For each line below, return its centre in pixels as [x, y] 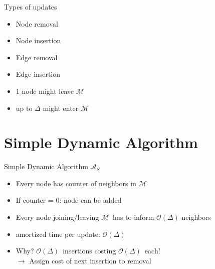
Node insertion [38, 40]
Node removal [37, 23]
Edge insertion [38, 74]
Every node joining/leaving [57, 217]
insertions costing [89, 251]
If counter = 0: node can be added [69, 200]
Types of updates [31, 7]
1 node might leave [45, 91]
